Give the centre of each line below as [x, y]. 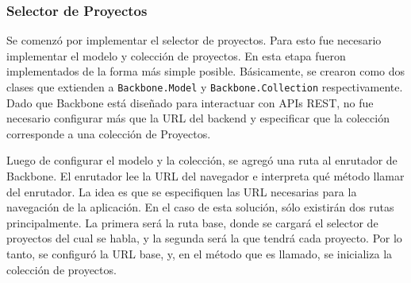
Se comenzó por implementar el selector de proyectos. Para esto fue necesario [194, 40]
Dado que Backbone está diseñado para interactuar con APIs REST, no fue [190, 102]
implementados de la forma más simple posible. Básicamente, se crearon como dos [206, 71]
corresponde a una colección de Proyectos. [109, 133]
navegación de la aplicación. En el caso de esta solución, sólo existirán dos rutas [200, 207]
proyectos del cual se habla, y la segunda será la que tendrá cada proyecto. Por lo [204, 238]
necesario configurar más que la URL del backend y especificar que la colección [198, 118]
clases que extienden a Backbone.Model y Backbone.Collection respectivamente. [205, 87]
